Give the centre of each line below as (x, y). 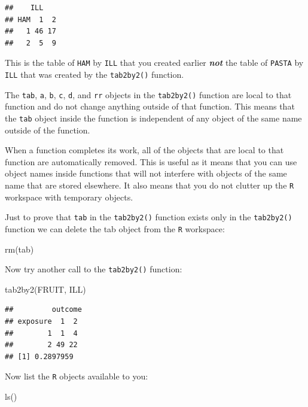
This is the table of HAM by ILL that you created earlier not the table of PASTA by (154, 63)
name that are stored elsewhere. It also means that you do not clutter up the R (150, 185)
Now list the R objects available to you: (77, 376)
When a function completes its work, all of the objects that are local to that (144, 150)
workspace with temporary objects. (69, 197)
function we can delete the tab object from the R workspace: (115, 228)
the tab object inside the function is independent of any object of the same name (153, 118)
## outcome (43, 310)
